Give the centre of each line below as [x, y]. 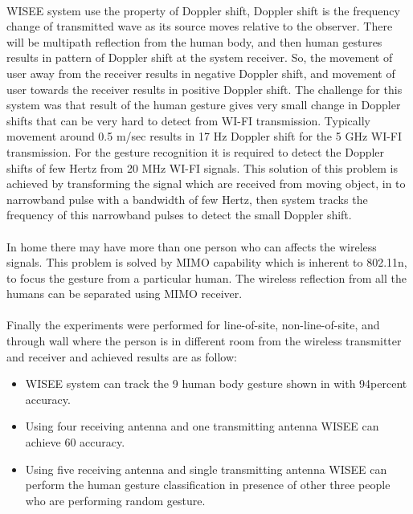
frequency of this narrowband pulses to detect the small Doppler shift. [179, 215]
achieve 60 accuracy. [75, 442]
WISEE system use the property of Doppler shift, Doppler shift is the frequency [203, 10]
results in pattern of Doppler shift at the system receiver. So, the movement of [200, 57]
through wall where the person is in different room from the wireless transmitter [204, 341]
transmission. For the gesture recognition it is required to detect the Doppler [196, 151]
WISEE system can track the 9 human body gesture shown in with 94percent [216, 383]
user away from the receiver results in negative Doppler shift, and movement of [201, 73]
